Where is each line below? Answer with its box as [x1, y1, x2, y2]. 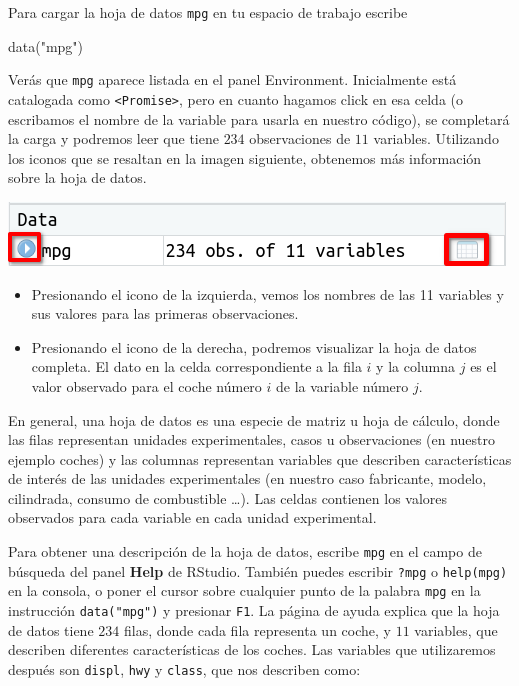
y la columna [376, 356, 456, 377]
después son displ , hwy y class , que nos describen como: [8, 658, 361, 679]
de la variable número [276, 375, 409, 396]
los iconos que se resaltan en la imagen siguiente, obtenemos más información [8, 147, 482, 168]
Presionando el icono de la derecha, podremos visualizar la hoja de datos [31, 336, 477, 357]
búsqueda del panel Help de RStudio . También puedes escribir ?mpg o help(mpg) [8, 560, 508, 581]
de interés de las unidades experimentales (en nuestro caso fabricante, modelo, [8, 468, 487, 489]
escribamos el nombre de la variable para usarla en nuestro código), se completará [8, 108, 510, 129]
